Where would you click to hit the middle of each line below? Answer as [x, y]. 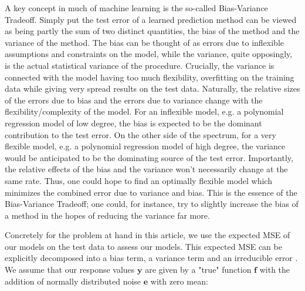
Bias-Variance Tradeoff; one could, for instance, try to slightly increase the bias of [152, 204]
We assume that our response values [70, 270]
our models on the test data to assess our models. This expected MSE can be [143, 246]
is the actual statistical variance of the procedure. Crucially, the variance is [140, 65]
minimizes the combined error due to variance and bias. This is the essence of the [151, 192]
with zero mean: [179, 281]
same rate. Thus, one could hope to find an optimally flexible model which [138, 180]
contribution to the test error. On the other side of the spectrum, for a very [140, 134]
